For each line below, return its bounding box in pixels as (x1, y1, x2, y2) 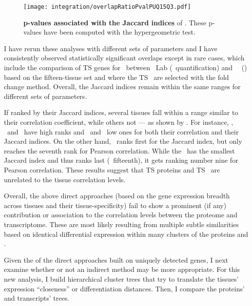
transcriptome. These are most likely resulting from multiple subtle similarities (4, 219, 239, 229)
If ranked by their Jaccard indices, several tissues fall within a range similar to (4, 107, 238, 117)
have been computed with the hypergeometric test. (43, 27, 195, 37)
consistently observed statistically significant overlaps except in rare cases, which (4, 53, 245, 63)
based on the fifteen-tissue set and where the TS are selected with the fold (4, 72, 229, 82)
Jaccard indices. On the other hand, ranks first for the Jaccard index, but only (4, 136, 242, 146)
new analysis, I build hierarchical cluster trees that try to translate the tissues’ (4, 273, 239, 284)
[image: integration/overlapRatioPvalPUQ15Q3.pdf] (23, 3, 191, 10)
